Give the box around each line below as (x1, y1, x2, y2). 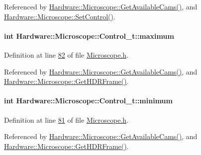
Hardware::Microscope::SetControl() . (4, 11, 115, 21)
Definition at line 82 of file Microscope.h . (4, 49, 129, 60)
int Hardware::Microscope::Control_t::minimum (4, 95, 173, 106)
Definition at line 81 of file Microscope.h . (4, 114, 129, 125)
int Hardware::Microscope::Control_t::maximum (4, 30, 174, 41)
